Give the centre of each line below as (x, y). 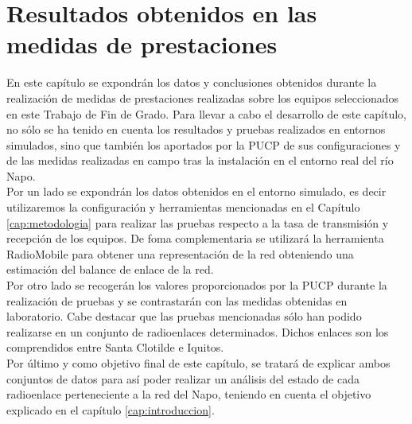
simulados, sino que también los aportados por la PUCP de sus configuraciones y (204, 144)
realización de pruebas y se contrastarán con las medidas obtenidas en (177, 300)
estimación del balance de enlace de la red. (110, 269)
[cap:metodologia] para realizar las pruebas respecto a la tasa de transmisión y (198, 222)
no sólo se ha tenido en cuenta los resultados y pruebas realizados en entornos (196, 129)
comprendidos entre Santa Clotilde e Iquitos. (115, 347)
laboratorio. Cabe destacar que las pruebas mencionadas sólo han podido (184, 316)
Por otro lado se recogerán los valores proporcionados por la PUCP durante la (197, 285)
